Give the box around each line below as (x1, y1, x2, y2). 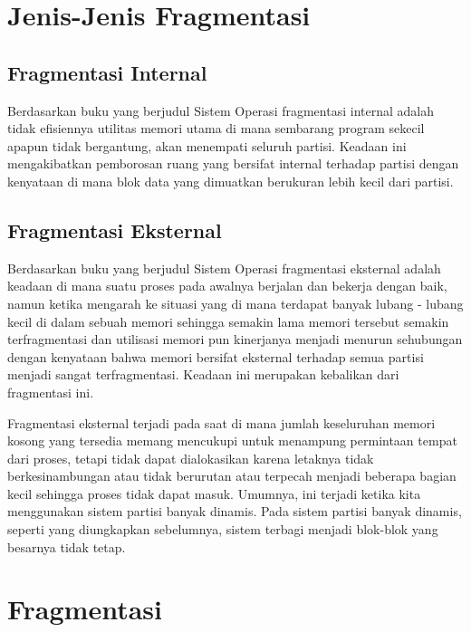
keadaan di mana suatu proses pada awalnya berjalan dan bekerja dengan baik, (7, 276, 447, 295)
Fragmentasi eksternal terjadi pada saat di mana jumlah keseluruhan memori (7, 413, 436, 432)
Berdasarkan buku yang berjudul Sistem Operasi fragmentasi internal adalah (7, 101, 434, 120)
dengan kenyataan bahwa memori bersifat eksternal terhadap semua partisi (7, 347, 424, 366)
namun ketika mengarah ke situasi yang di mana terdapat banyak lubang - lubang (7, 293, 464, 312)
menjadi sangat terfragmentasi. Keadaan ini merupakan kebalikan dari (7, 365, 399, 384)
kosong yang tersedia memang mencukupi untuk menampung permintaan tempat (7, 431, 457, 450)
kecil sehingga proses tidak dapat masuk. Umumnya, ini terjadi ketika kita (7, 484, 421, 503)
